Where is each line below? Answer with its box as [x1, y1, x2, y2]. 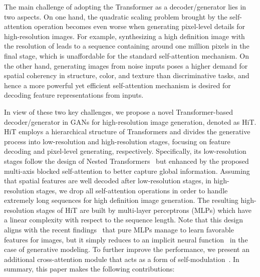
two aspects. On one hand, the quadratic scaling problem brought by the [4, 11, 227, 22]
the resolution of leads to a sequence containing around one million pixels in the [4, 41, 249, 51]
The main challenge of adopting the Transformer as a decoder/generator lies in [4, 2, 246, 12]
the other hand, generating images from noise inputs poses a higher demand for [4, 60, 248, 71]
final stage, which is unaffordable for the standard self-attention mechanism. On [4, 50, 249, 61]
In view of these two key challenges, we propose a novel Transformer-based [4, 106, 233, 117]
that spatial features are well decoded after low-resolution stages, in [4, 175, 211, 186]
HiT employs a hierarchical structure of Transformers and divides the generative [4, 126, 250, 137]
